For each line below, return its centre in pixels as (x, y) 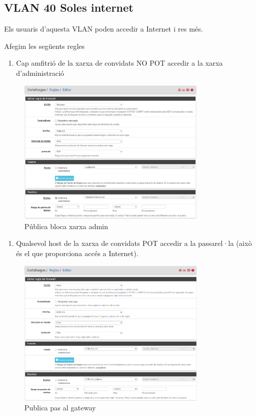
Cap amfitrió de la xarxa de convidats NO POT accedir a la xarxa (119, 63)
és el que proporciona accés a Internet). (77, 253)
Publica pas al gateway (60, 408)
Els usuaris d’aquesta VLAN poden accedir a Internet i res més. (104, 29)
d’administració (40, 73)
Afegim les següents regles (44, 46)
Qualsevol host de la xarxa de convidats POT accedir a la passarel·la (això (134, 243)
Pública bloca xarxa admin (66, 226)
